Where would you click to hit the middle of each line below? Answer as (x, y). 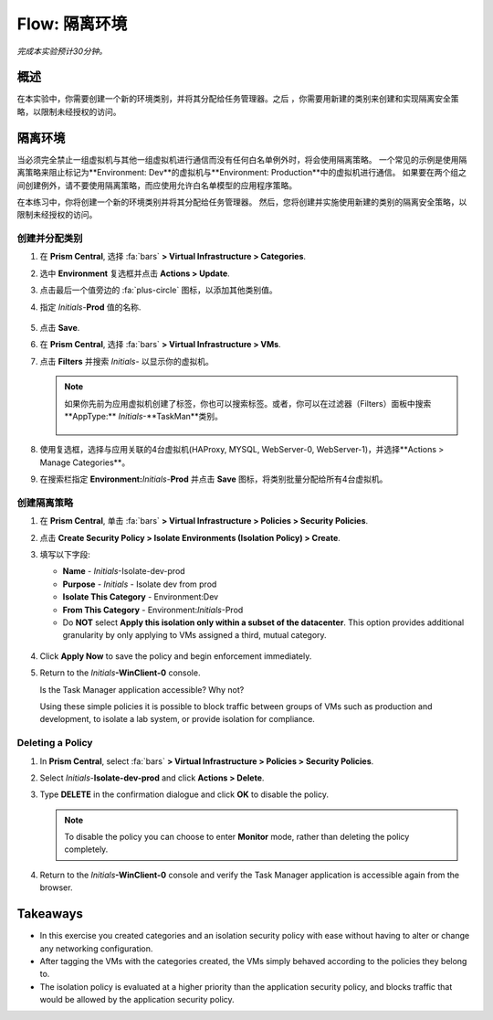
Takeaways (50, 914)
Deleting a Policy (55, 743)
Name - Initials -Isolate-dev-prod (124, 571)
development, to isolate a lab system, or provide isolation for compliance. (177, 719)
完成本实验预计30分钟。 (62, 51)
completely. (86, 849)
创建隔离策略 (45, 503)
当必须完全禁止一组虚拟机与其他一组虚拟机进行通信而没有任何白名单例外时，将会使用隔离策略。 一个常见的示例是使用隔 (242, 159)
